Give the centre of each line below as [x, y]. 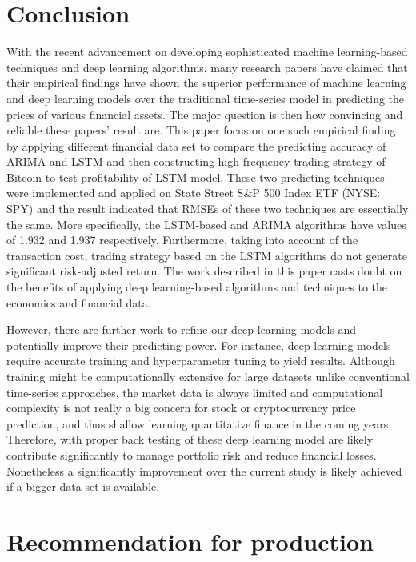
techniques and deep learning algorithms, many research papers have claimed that [207, 67]
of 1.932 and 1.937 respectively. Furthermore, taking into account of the [182, 240]
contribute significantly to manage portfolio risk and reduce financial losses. [192, 454]
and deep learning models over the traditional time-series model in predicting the [206, 98]
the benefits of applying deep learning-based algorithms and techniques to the [197, 287]
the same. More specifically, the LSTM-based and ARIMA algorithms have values [206, 224]
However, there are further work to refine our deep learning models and [182, 329]
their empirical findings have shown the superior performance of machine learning [206, 83]
